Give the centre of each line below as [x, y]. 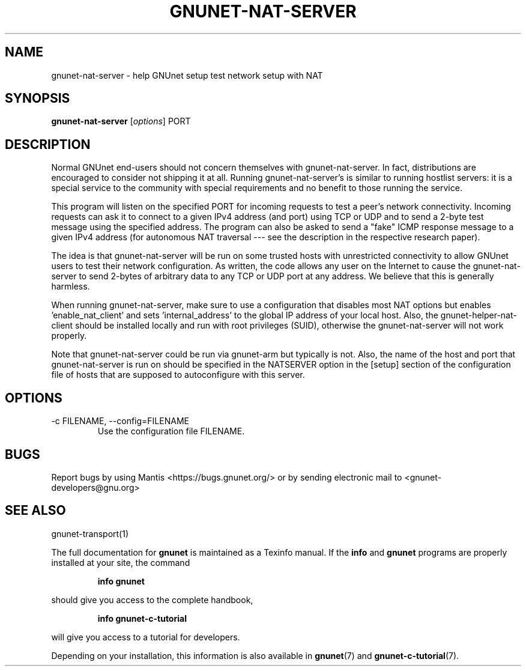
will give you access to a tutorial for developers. [146, 637]
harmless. [71, 287]
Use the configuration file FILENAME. [171, 431]
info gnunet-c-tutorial [142, 618]
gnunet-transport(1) [90, 533]
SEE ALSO [35, 511]
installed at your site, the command [121, 562]
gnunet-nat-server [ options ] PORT [121, 121]
